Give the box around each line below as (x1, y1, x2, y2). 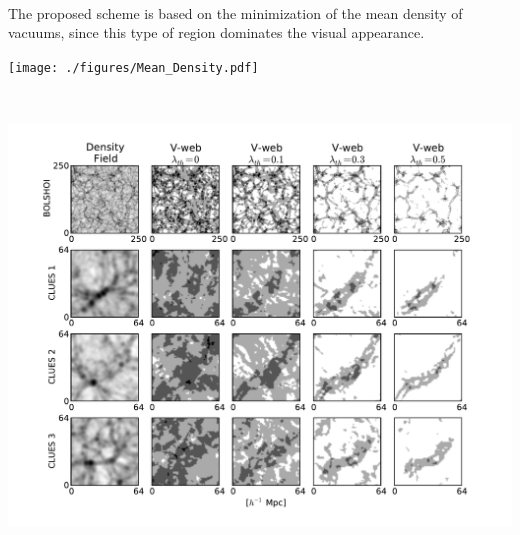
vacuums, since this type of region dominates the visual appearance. (8, 22, 425, 43)
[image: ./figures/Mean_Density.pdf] (8, 60, 259, 75)
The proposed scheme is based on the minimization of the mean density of (8, 2, 463, 23)
